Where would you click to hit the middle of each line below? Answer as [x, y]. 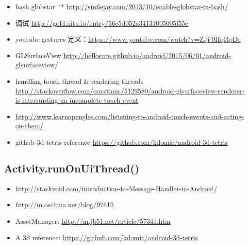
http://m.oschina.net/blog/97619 [65, 205]
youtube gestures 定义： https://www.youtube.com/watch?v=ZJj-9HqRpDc [128, 39]
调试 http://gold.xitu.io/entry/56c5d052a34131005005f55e [102, 23]
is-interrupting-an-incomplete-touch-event [77, 100]
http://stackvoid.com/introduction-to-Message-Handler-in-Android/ [116, 188]
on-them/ [29, 126]
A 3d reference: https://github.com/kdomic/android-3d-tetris [107, 237]
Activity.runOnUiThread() [72, 168]
